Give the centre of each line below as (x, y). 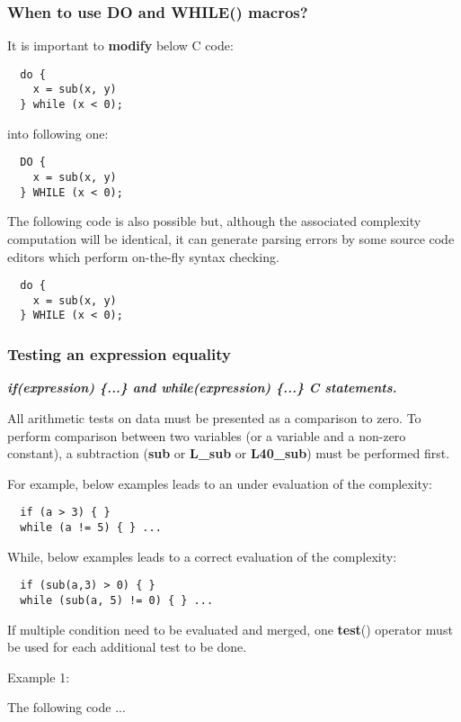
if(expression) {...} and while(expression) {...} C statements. (202, 388)
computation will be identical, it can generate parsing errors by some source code (231, 238)
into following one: (58, 133)
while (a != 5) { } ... (91, 527)
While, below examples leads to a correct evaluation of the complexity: (202, 556)
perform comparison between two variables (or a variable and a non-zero (207, 435)
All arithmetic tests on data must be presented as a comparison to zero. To (214, 417)
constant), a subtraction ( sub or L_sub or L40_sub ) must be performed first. (229, 453)
